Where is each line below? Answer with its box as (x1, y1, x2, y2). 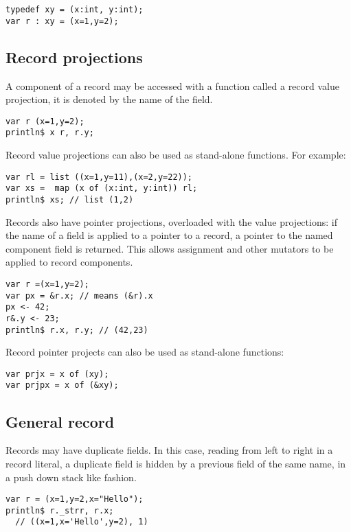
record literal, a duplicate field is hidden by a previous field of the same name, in (5, 456, 346, 470)
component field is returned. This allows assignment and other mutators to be (5, 241, 334, 255)
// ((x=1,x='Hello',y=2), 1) (15, 517, 148, 527)
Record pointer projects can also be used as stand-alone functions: (5, 345, 284, 359)
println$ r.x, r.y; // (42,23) (5, 325, 148, 335)
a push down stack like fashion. (5, 470, 137, 484)
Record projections (5, 46, 143, 67)
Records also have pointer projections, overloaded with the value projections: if (5, 214, 337, 229)
